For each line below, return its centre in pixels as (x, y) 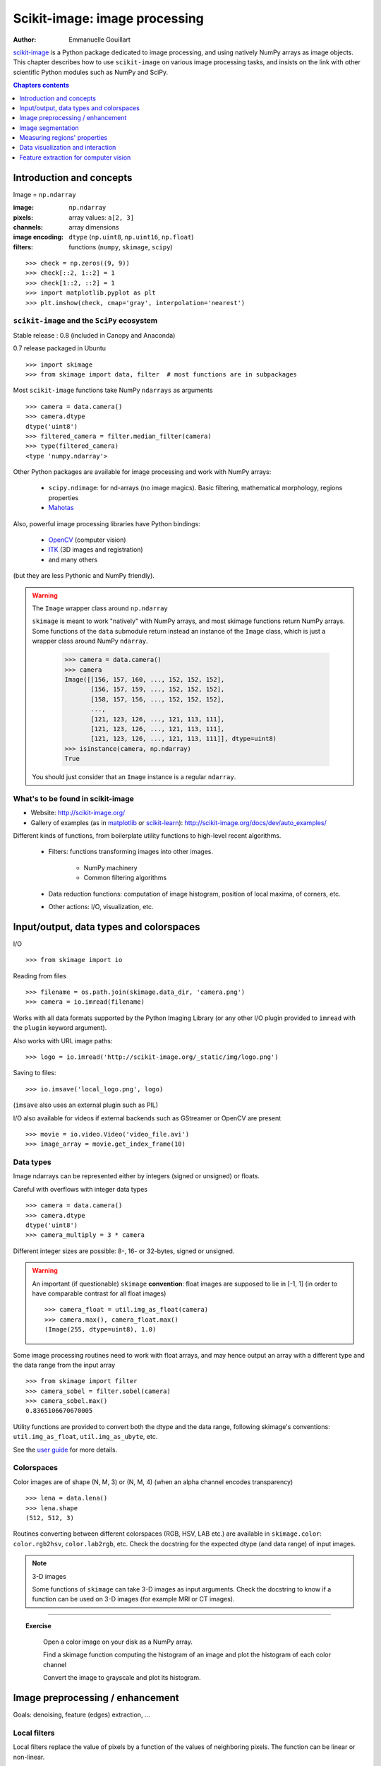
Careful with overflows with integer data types (80, 1189)
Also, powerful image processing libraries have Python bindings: (107, 523)
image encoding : (38, 237)
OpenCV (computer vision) (87, 540)
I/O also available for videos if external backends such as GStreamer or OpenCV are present (147, 1118)
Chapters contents (41, 85)
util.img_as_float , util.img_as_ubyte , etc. (85, 1437)
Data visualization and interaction (68, 148)
